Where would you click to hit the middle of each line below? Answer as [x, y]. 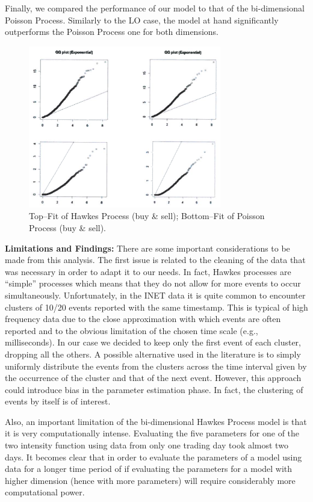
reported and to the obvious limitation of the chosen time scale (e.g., [132, 330]
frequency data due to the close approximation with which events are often [143, 319]
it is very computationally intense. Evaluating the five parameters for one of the [152, 433]
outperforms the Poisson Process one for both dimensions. [112, 32]
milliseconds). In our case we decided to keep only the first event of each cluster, [153, 342]
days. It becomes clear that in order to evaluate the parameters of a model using [153, 457]
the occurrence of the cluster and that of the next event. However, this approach [153, 378]
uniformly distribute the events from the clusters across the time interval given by [156, 366]
